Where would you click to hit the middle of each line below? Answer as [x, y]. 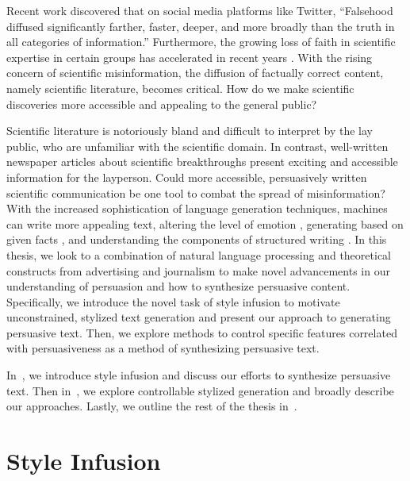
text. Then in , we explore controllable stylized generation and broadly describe [200, 390]
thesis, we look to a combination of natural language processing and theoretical [199, 254]
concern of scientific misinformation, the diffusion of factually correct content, [195, 73]
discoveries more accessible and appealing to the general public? [162, 104]
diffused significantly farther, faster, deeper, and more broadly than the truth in [201, 26]
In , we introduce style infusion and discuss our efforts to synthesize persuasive [199, 375]
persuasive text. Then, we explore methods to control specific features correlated [202, 332]
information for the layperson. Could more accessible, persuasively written [187, 177]
